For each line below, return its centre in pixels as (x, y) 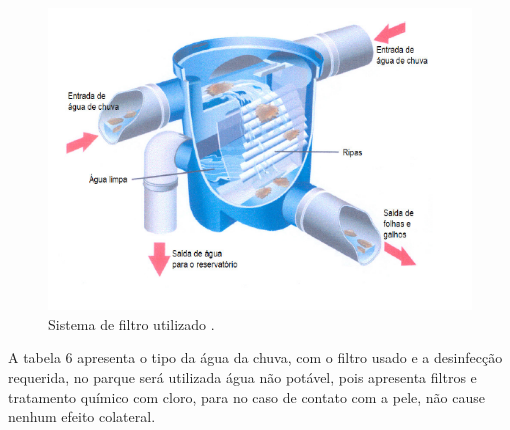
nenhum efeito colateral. (82, 416)
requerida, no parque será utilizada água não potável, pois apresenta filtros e (242, 377)
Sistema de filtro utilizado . (131, 323)
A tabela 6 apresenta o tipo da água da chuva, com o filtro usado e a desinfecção (255, 357)
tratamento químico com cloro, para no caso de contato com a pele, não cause (246, 396)
